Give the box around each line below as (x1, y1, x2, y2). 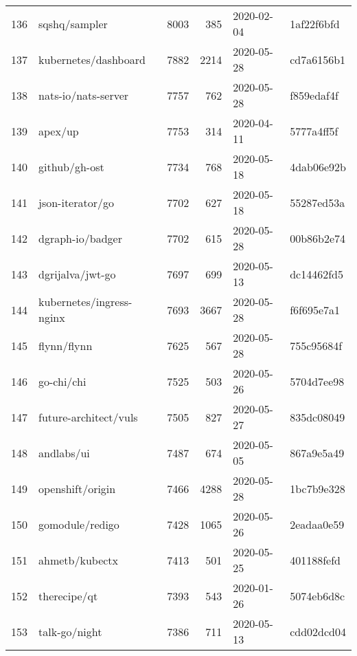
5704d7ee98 (290, 373, 345, 389)
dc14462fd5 (290, 265, 343, 282)
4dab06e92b (290, 158, 346, 175)
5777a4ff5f (290, 122, 338, 139)
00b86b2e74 (290, 230, 346, 246)
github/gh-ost (38, 158, 104, 175)
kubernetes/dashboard (38, 51, 146, 67)
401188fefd (290, 551, 341, 568)
